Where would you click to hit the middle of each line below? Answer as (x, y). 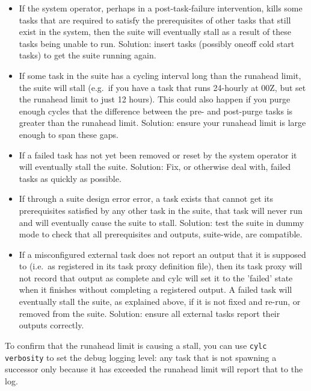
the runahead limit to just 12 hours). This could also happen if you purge (155, 99)
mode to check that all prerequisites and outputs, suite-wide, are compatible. (161, 234)
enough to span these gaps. (69, 134)
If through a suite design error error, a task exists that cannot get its (146, 199)
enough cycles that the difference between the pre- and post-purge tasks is (156, 111)
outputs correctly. (51, 325)
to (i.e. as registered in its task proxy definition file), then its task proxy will (161, 266)
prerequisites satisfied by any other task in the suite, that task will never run (161, 210)
